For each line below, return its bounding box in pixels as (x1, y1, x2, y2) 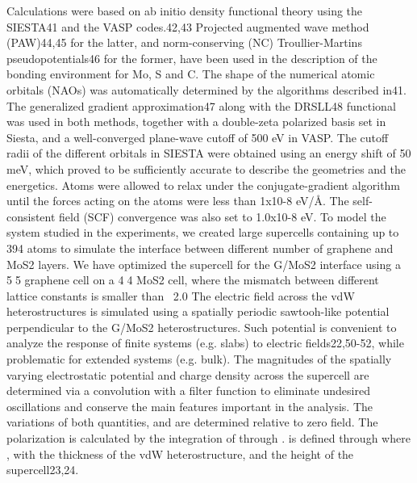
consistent (6, 208, 56, 225)
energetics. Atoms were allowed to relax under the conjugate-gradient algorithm (6, 176, 401, 193)
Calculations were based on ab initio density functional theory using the (6, 2, 363, 19)
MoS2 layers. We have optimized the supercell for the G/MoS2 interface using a (6, 255, 401, 272)
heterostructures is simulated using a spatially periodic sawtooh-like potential (6, 303, 390, 320)
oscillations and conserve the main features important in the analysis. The (6, 397, 373, 414)
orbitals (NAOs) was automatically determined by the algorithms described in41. (6, 81, 407, 98)
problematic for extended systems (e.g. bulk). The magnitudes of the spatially (6, 351, 392, 367)
